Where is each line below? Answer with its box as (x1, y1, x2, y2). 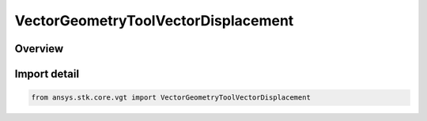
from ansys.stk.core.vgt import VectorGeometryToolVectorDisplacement (31, 93, 312, 102)
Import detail (14, 67, 79, 81)
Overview (14, 42, 64, 55)
